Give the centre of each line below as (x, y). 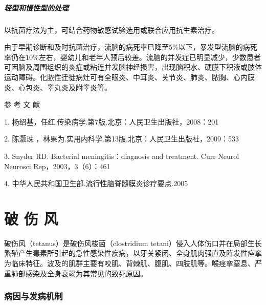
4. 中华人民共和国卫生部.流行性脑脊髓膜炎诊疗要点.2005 (96, 183)
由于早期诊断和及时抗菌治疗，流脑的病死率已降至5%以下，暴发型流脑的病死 (131, 47)
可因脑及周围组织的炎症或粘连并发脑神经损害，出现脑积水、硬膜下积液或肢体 (133, 67)
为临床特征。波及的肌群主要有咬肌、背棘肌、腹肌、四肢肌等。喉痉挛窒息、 (129, 263)
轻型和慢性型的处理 (36, 7)
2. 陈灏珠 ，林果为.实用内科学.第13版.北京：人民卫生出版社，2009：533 (121, 139)
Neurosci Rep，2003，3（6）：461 (57, 166)
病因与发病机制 (34, 296)
